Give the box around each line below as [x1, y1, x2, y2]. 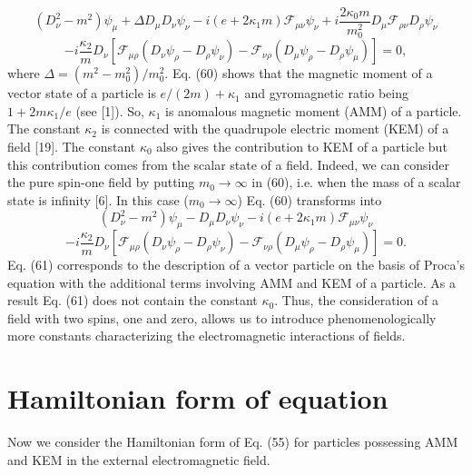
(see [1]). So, [75, 101, 144, 120]
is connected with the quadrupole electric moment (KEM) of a [101, 119, 449, 138]
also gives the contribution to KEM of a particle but [156, 136, 447, 155]
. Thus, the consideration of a [274, 291, 438, 310]
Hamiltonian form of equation [7, 380, 388, 417]
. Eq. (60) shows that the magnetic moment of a [164, 64, 433, 83]
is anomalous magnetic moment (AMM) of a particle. [164, 101, 462, 120]
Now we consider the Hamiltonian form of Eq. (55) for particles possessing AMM [7, 432, 458, 451]
